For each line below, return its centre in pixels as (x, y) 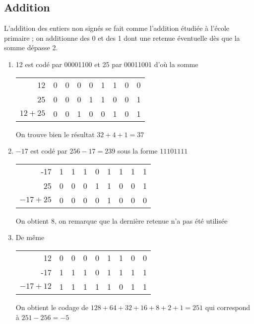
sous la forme (137, 151)
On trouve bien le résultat (55, 134)
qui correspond (228, 307)
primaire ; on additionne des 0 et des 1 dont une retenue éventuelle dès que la (122, 38)
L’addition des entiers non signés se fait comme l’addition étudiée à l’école (117, 28)
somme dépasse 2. (31, 47)
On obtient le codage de (52, 307)
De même (30, 237)
